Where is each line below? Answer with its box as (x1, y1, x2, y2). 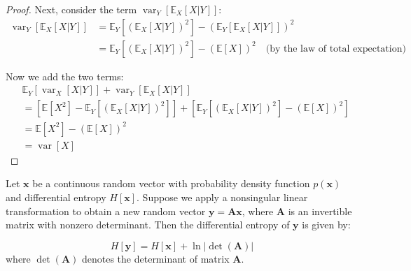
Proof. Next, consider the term (6, 2, 137, 16)
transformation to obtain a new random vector (6, 203, 206, 218)
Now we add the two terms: (6, 68, 124, 83)
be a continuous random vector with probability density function (32, 176, 310, 191)
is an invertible (288, 203, 352, 218)
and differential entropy (6, 190, 106, 205)
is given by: (302, 217, 351, 232)
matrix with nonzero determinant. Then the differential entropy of (6, 217, 290, 232)
